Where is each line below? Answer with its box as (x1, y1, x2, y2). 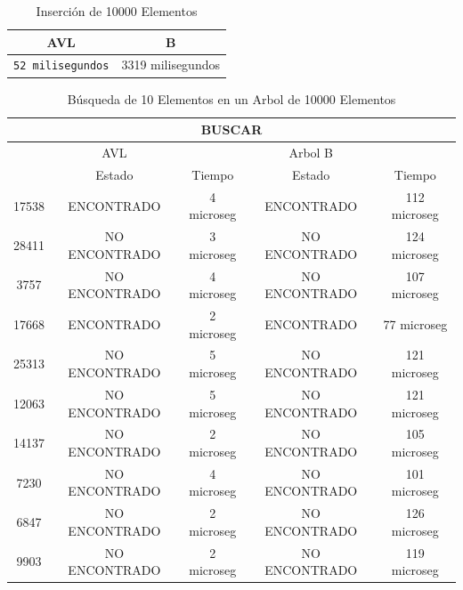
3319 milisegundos (121, 55, 220, 74)
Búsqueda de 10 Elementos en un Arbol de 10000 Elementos (67, 89, 396, 108)
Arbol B (288, 143, 334, 162)
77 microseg (383, 314, 448, 333)
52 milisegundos (13, 60, 110, 73)
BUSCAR (200, 120, 263, 139)
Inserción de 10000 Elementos (36, 2, 198, 20)
